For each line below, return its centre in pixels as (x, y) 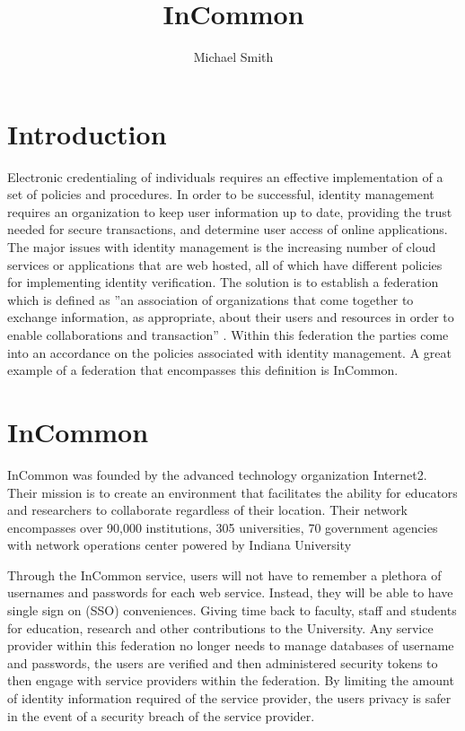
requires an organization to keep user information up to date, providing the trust (230, 211)
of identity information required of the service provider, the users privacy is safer (229, 698)
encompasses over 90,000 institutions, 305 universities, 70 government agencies (223, 527)
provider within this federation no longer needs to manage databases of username (231, 645)
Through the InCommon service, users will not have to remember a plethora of (224, 574)
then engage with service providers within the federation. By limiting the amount (231, 680)
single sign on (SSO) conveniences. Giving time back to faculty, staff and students (232, 610)
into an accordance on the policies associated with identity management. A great (229, 352)
